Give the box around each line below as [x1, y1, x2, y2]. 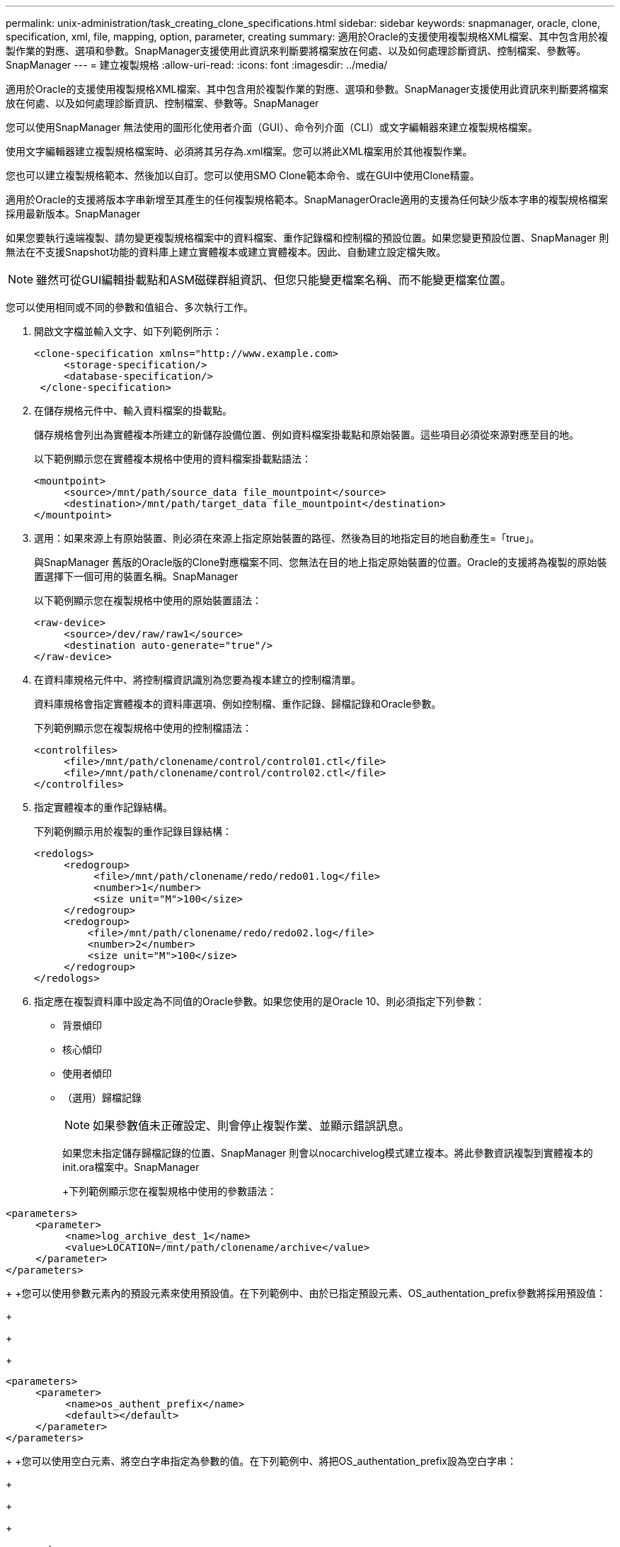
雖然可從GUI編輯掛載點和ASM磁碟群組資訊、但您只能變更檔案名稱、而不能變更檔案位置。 [36, 273, 512, 287]
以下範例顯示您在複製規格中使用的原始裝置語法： [34, 594, 262, 606]
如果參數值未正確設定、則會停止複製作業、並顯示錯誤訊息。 [93, 1118, 411, 1133]
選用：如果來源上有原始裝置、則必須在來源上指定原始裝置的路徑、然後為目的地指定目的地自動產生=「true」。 [34, 532, 540, 544]
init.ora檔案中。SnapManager [62, 1161, 200, 1173]
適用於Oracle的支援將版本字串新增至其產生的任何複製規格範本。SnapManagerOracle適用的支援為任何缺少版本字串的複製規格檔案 [6, 193, 609, 205]
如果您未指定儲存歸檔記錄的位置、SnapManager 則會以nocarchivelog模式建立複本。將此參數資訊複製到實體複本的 [62, 1147, 593, 1159]
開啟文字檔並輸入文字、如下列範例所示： [34, 325, 222, 337]
